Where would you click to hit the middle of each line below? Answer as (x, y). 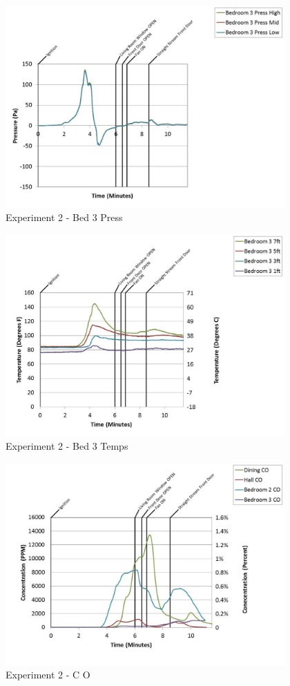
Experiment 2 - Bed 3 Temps (67, 446)
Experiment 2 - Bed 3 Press (64, 217)
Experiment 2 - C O (48, 675)
